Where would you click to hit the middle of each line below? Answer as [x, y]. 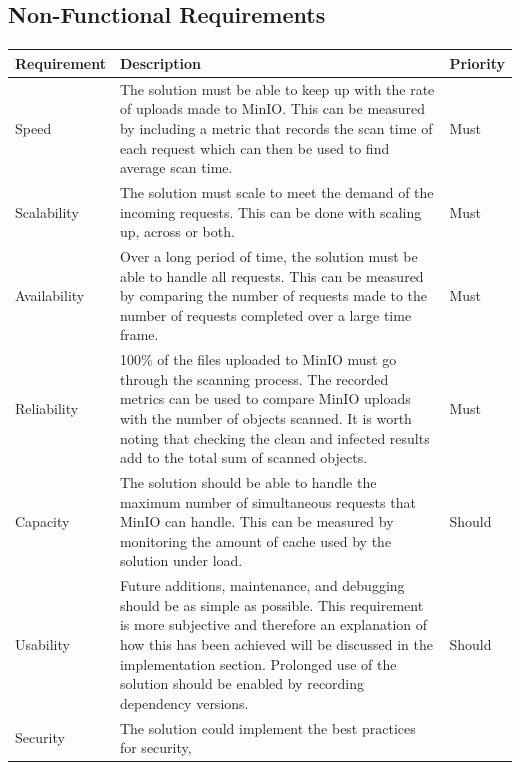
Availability [50, 295]
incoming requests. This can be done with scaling [270, 211]
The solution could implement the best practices [267, 727]
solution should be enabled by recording [242, 683]
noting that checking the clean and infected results [274, 437]
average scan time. [176, 167]
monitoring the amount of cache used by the [255, 540]
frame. [139, 334]
